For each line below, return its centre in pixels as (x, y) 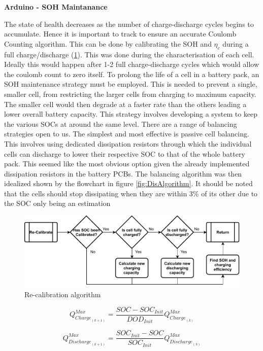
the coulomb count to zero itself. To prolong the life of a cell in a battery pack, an (132, 74)
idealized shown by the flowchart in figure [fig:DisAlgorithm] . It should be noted (128, 183)
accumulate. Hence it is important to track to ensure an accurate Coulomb (120, 34)
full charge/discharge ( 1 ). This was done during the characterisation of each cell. (129, 54)
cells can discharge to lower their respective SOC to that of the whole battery (125, 153)
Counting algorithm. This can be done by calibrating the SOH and (108, 43)
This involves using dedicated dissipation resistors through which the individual (128, 143)
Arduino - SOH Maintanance (56, 7)
